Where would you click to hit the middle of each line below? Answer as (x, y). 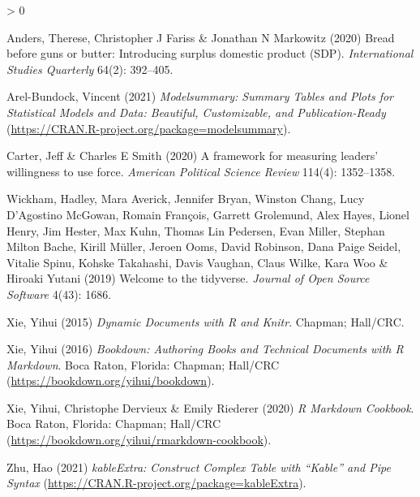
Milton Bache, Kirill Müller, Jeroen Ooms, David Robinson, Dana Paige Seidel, (204, 246)
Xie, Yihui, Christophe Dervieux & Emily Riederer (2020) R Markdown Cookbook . (210, 407)
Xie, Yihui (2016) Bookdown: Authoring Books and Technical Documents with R (205, 349)
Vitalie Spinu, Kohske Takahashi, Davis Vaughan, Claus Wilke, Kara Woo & (197, 262)
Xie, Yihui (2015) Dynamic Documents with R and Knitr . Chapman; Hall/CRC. (206, 321)
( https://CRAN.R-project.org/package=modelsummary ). (149, 128)
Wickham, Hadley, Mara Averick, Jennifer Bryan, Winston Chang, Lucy (186, 199)
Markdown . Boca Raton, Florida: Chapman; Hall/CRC (143, 364)
